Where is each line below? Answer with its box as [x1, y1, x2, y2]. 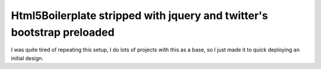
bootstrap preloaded [11, 26, 115, 39]
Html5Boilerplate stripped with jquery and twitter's [11, 9, 268, 22]
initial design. [11, 54, 44, 62]
